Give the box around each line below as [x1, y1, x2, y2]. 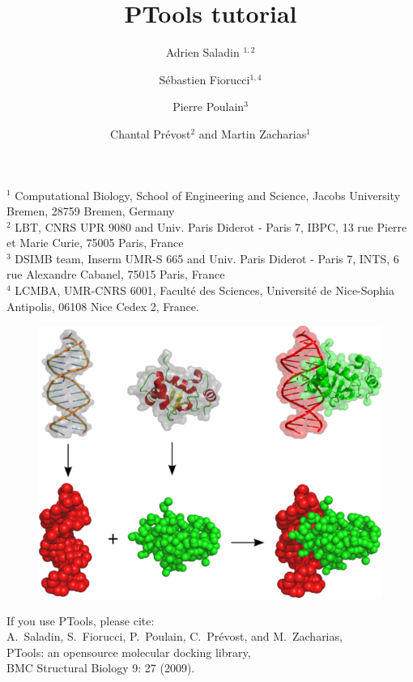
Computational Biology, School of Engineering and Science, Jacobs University [15, 186, 401, 203]
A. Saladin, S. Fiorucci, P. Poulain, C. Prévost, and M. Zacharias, [6, 628, 343, 645]
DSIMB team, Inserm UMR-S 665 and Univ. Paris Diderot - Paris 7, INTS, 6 [15, 249, 399, 266]
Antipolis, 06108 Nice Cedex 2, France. [6, 297, 199, 314]
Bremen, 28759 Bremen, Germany [6, 202, 175, 220]
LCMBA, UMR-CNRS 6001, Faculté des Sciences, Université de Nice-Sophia [15, 282, 394, 299]
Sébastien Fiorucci [159, 70, 250, 87]
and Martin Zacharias [198, 125, 307, 142]
